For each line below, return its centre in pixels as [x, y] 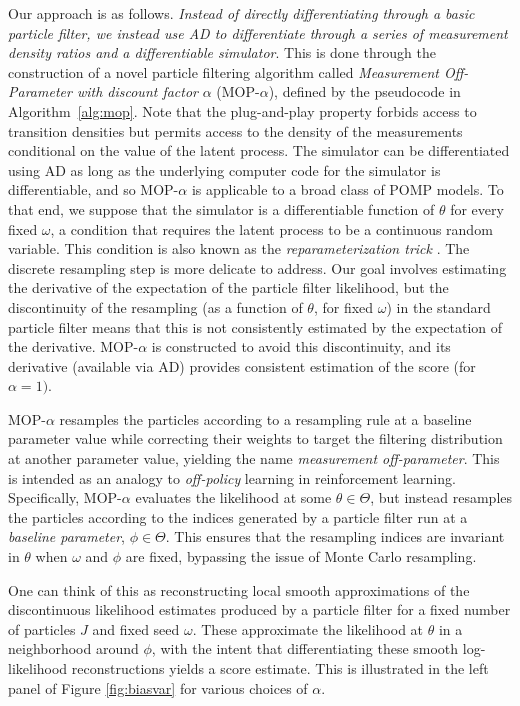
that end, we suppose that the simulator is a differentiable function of [221, 208]
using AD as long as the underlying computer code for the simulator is [224, 169]
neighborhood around [73, 648]
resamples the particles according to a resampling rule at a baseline [265, 418]
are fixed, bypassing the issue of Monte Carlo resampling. [301, 556]
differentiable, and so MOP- [93, 189]
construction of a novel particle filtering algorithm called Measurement [223, 71]
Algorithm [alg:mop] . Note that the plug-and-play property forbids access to [242, 110]
